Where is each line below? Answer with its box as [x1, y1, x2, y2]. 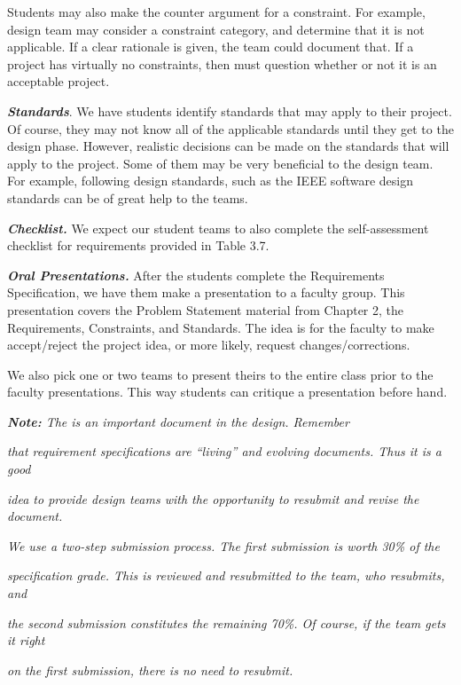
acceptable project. [7, 72, 110, 91]
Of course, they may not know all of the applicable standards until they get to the [7, 119, 454, 138]
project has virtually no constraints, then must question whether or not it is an [7, 54, 437, 73]
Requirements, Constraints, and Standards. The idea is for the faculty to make [7, 318, 434, 336]
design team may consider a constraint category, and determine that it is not [7, 20, 425, 38]
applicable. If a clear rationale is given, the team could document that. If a [7, 37, 414, 56]
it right [7, 631, 45, 650]
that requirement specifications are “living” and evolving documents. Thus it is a [7, 442, 441, 461]
